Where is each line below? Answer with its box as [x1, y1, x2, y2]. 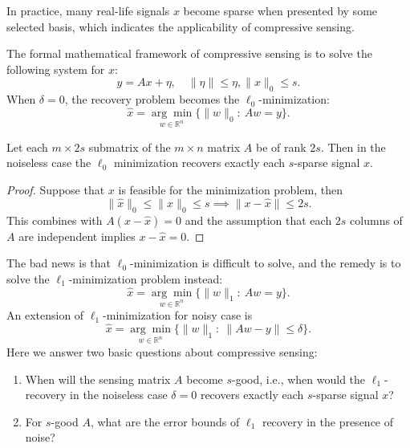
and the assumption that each [185, 211, 332, 228]
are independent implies [18, 227, 136, 244]
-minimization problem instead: [68, 270, 223, 287]
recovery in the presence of [262, 413, 394, 430]
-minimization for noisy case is [103, 307, 253, 324]
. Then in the [320, 138, 386, 155]
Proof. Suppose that [6, 181, 105, 198]
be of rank [255, 138, 306, 155]
